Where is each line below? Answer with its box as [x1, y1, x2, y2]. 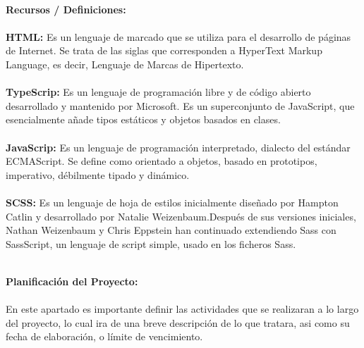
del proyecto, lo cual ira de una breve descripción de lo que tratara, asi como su [6, 315, 350, 330]
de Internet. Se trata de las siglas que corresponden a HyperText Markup [6, 43, 322, 58]
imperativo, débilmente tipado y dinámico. [6, 167, 190, 182]
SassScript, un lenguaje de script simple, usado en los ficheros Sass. [6, 236, 296, 251]
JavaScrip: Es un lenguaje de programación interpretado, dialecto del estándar [6, 139, 351, 154]
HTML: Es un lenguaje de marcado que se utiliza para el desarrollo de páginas [6, 29, 351, 44]
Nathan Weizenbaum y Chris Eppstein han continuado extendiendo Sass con [6, 223, 336, 237]
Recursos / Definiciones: [6, 1, 126, 16]
